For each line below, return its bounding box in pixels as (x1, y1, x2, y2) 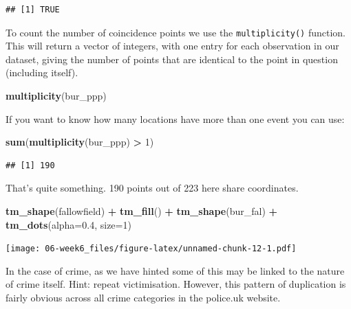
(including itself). (6, 65, 78, 80)
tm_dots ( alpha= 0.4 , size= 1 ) (6, 217, 131, 231)
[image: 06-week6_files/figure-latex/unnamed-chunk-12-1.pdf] (6, 244, 297, 254)
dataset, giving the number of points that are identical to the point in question (6, 51, 338, 66)
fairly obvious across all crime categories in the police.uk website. (6, 290, 281, 305)
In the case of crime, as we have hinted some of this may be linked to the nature (6, 263, 345, 277)
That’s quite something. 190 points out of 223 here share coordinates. (6, 181, 299, 195)
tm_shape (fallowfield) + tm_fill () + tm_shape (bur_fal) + (6, 204, 278, 218)
